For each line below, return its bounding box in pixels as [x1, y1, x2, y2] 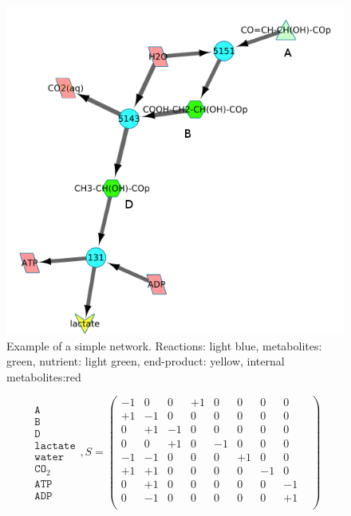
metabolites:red [6, 368, 81, 385]
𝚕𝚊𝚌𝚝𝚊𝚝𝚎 [34, 440, 76, 452]
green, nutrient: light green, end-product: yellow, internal [6, 353, 285, 369]
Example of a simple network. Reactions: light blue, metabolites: [6, 337, 322, 354]
